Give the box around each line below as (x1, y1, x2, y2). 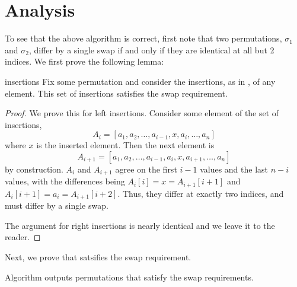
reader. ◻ (5, 231, 41, 243)
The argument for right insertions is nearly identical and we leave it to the (5, 219, 275, 231)
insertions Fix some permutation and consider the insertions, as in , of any (5, 75, 276, 87)
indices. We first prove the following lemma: (5, 55, 164, 68)
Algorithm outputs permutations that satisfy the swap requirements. (5, 270, 254, 283)
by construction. (5, 162, 63, 175)
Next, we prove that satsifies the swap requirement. (5, 251, 191, 263)
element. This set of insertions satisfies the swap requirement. (5, 87, 228, 99)
